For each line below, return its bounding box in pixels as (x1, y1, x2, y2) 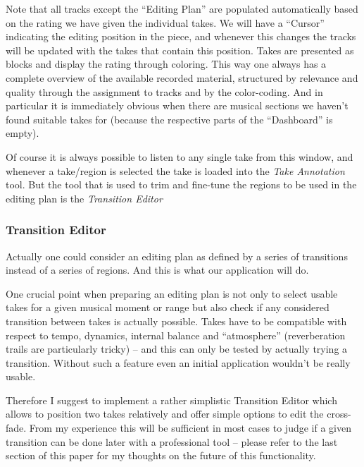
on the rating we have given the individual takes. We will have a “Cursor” (6, 15, 325, 30)
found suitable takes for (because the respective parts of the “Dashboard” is (6, 111, 333, 126)
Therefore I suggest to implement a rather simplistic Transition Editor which (6, 392, 337, 407)
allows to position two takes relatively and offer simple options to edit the (6, 406, 324, 421)
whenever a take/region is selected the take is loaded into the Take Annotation (6, 163, 345, 178)
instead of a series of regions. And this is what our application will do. (6, 262, 309, 277)
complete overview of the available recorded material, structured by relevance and (6, 70, 358, 85)
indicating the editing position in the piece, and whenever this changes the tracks (6, 29, 356, 44)
